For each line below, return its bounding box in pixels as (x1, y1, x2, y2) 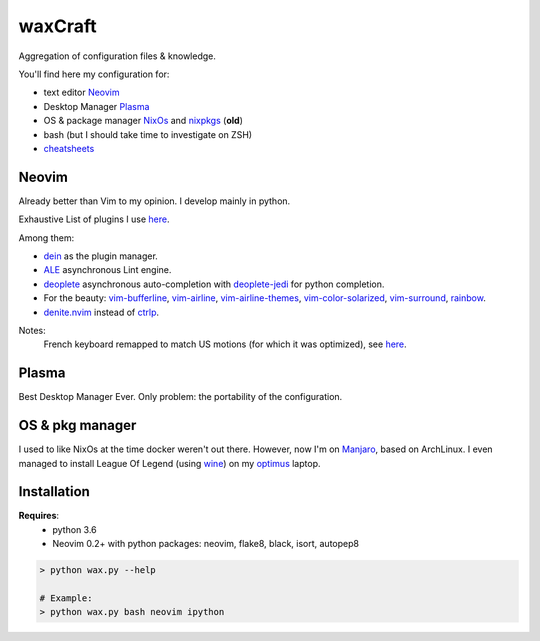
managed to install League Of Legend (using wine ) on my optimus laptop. (18, 457, 321, 469)
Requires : (18, 510, 60, 522)
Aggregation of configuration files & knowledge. (18, 50, 217, 62)
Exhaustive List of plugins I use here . (18, 213, 170, 225)
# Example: (39, 592, 93, 604)
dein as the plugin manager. (43, 250, 159, 262)
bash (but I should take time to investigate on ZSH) (43, 128, 253, 140)
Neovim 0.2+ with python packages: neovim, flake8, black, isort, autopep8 (52, 538, 360, 550)
